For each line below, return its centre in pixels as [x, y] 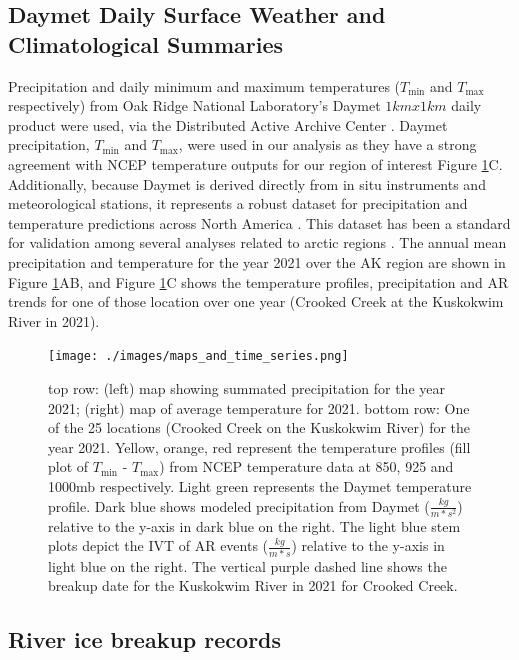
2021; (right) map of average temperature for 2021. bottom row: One [259, 407]
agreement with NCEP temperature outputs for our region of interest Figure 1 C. [255, 163]
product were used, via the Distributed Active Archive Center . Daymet [228, 124]
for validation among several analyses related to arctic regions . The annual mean [257, 242]
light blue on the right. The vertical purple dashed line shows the [247, 565]
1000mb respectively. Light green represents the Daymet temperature [260, 485]
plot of [68, 466]
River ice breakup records [145, 639]
